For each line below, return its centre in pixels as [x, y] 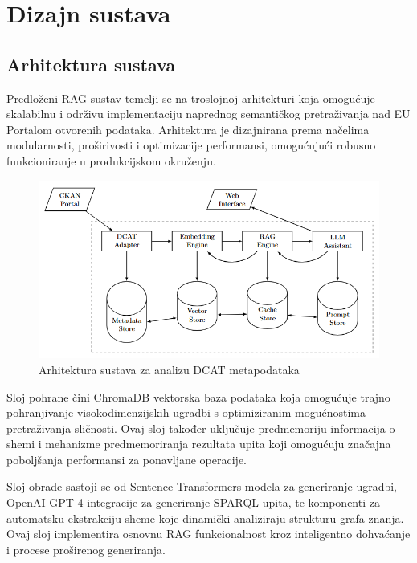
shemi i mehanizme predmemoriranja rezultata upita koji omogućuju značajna [199, 444]
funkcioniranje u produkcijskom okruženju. [111, 160]
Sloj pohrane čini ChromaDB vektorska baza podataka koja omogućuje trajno [198, 396]
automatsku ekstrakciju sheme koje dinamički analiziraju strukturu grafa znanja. [205, 518]
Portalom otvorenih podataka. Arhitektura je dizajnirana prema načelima [188, 129]
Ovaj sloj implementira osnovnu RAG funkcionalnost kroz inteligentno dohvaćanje [208, 534]
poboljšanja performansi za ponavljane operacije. [127, 459]
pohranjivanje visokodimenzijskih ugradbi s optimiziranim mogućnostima [186, 412]
